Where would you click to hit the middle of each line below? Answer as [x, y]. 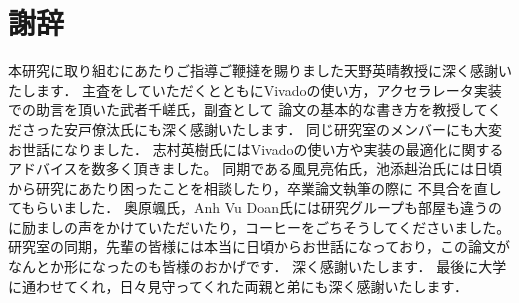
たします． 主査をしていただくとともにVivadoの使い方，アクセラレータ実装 [255, 89]
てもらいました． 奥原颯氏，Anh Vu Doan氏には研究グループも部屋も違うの [255, 207]
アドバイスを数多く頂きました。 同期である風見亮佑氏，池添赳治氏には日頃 [255, 168]
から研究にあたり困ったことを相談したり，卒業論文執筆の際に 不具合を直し [255, 187]
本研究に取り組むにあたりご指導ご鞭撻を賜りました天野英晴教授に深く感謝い [260, 70]
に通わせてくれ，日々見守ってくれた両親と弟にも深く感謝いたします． [238, 285]
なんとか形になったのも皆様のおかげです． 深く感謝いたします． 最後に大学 [257, 266]
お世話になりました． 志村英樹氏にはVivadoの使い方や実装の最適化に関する [256, 148]
